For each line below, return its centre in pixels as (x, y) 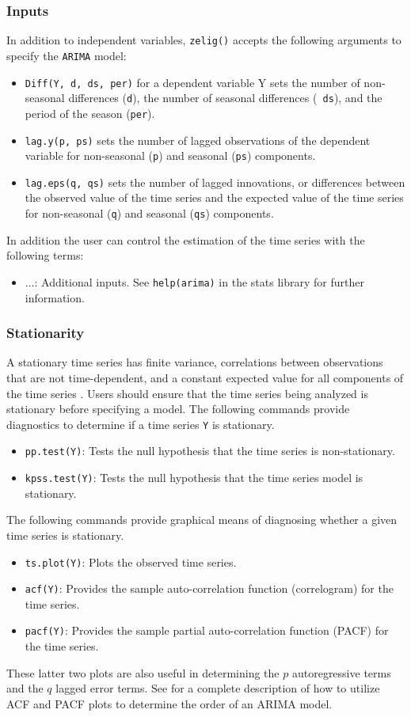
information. (55, 297)
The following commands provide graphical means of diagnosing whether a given (202, 520)
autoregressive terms (341, 672)
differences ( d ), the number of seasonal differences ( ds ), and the (225, 98)
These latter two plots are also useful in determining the (143, 672)
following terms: (45, 255)
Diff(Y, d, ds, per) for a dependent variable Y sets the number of (192, 82)
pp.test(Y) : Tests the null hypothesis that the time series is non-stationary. (210, 451)
